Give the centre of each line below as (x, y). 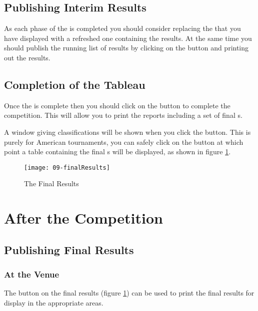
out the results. (27, 57)
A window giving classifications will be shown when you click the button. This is (127, 132)
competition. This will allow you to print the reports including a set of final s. (123, 115)
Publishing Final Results (69, 249)
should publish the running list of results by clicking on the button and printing (126, 48)
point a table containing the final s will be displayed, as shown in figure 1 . (117, 152)
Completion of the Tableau (75, 84)
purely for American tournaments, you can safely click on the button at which (124, 142)
